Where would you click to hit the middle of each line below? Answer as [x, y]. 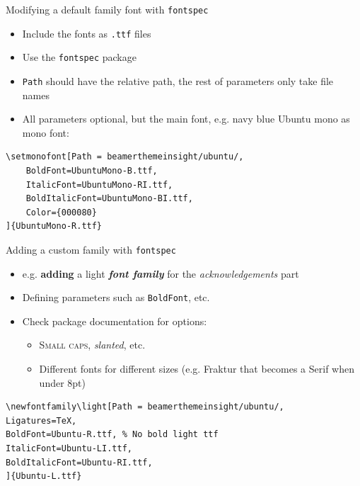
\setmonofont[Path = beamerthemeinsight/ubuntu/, [125, 157]
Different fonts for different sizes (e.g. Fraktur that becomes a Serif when [197, 369]
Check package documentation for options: [115, 321]
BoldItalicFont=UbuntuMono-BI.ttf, [109, 199]
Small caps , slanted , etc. [92, 345]
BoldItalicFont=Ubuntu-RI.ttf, [79, 462]
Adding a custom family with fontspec [91, 249]
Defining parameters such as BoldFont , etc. [116, 297]
